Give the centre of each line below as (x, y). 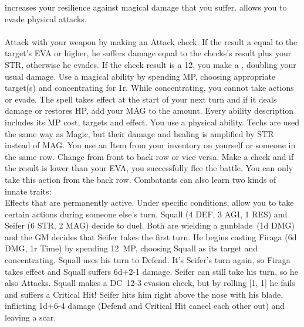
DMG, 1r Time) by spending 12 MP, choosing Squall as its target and (131, 248)
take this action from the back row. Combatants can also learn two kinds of (141, 179)
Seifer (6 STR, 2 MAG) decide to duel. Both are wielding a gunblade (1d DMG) (150, 225)
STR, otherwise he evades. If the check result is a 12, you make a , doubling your (151, 64)
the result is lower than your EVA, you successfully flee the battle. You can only (149, 168)
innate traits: (28, 191)
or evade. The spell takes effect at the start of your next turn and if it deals (141, 99)
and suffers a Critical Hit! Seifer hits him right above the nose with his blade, (144, 294)
